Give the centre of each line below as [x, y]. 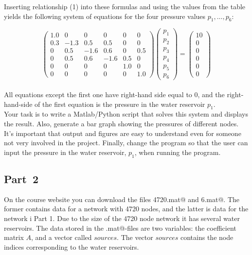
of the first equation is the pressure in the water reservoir [120, 104]
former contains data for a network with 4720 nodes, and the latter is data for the [126, 209]
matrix [14, 237]
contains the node [207, 237]
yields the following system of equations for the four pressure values [105, 16]
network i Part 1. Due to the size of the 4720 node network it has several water [122, 218]
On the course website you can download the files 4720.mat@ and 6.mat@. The [122, 199]
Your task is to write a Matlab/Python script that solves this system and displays [126, 114]
